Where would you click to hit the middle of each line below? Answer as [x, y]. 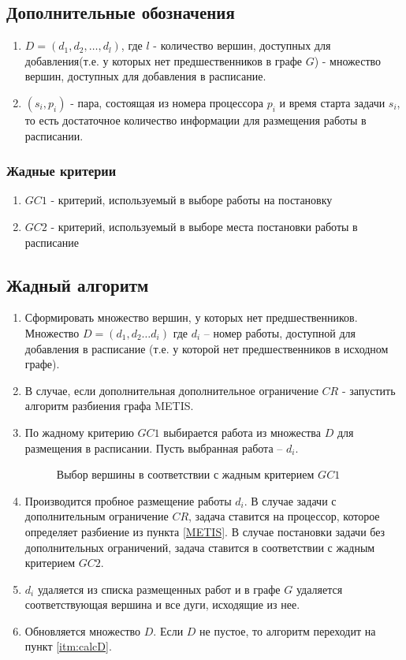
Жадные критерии [61, 171]
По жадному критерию [79, 432]
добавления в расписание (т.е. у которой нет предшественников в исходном [207, 348]
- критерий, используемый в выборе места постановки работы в [204, 226]
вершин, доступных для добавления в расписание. [145, 76]
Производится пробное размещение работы [128, 500]
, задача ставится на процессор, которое [284, 516]
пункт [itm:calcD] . [68, 646]
